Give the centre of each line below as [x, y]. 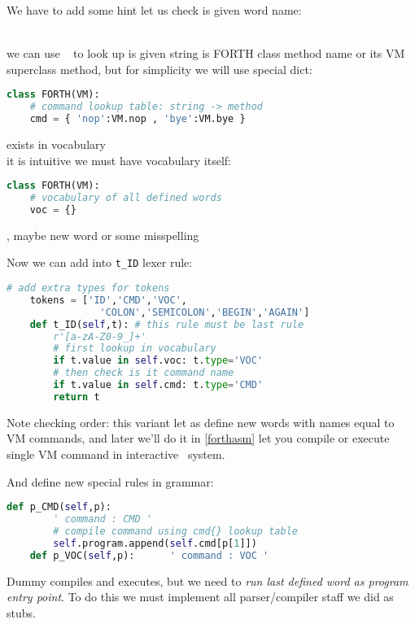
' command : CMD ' [103, 519]
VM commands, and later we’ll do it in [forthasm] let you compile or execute [198, 438]
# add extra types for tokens [88, 288]
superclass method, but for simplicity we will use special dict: [159, 69]
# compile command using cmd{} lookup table [175, 531]
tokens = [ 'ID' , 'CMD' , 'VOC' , [108, 300]
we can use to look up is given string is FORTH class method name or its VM [206, 53]
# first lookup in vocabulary [135, 349]
